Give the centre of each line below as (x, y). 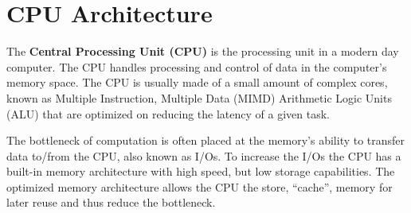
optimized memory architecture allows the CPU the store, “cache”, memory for (200, 186)
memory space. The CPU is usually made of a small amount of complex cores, (197, 82)
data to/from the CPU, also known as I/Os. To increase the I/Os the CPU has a (204, 155)
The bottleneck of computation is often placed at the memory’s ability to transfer (206, 140)
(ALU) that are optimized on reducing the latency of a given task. (168, 113)
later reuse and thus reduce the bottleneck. (111, 202)
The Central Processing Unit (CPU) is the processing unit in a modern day (203, 51)
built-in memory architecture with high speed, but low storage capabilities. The (201, 171)
